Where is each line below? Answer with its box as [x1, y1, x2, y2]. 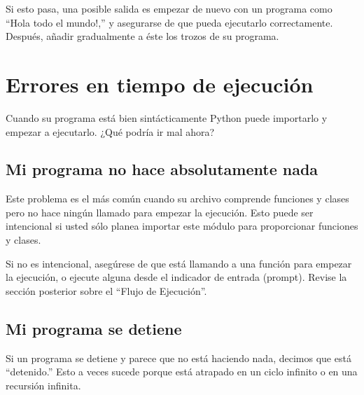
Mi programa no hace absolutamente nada [6, 158, 318, 180]
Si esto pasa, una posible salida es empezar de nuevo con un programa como [6, 1, 332, 15]
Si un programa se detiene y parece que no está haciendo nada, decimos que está [6, 350, 351, 365]
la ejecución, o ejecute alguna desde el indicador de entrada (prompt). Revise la [6, 270, 347, 284]
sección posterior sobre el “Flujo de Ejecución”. [6, 283, 207, 298]
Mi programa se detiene [6, 317, 182, 339]
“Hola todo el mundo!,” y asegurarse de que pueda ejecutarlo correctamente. [6, 15, 333, 29]
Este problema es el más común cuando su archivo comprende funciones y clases [6, 191, 349, 206]
